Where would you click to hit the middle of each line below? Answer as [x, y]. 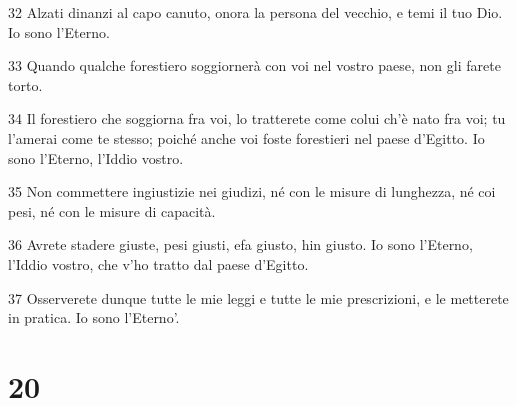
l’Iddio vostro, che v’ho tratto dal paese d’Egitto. [158, 263]
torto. [25, 84]
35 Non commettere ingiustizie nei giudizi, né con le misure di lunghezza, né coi [252, 191]
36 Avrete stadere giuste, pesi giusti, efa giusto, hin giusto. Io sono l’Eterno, [240, 244]
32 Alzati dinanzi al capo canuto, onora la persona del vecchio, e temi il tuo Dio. [255, 12]
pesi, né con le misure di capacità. [112, 210]
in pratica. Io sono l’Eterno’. [94, 317]
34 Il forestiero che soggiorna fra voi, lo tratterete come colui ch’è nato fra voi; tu [257, 118]
